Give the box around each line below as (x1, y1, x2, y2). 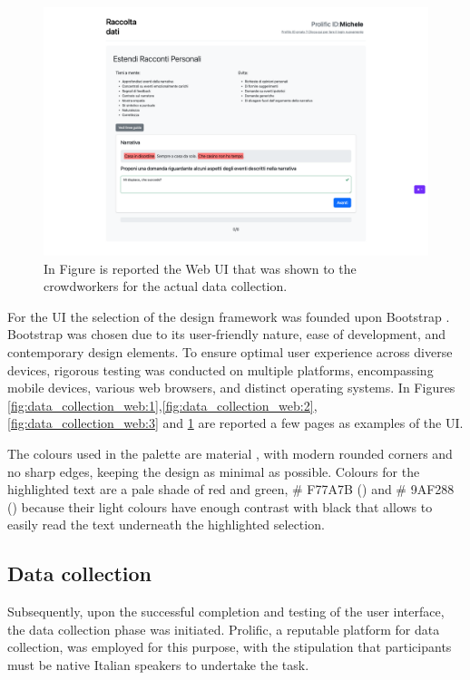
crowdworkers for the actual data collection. (44, 277, 288, 296)
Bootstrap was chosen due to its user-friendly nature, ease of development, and (7, 325, 446, 344)
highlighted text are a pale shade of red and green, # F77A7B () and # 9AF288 (7, 480, 455, 499)
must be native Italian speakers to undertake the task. (7, 656, 309, 674)
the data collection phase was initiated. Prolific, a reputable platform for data (7, 619, 440, 638)
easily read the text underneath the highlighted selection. (7, 515, 325, 534)
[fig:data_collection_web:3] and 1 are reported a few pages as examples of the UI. (7, 413, 464, 432)
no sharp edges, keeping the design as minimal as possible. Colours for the (7, 461, 420, 481)
